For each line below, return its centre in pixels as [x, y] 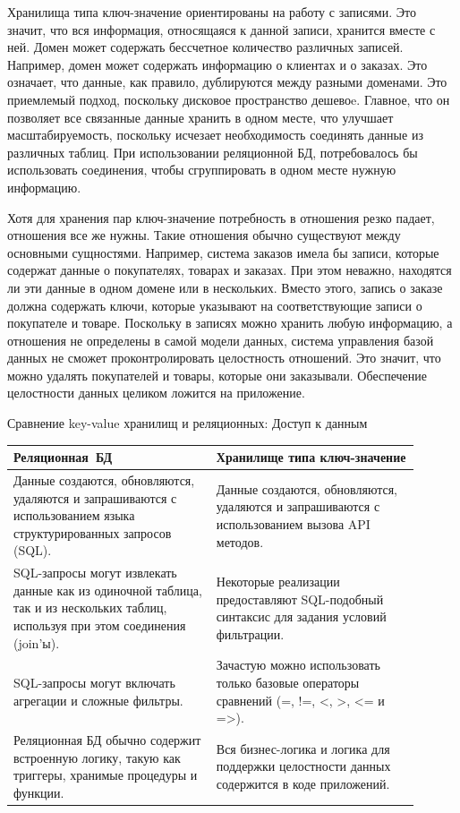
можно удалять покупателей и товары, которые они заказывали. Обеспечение [217, 375]
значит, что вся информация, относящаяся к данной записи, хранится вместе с [221, 29]
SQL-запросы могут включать [94, 683]
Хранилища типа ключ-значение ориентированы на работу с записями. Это [212, 12]
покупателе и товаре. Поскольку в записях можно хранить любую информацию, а [230, 323]
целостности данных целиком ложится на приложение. [156, 393]
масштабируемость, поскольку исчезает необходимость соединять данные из [215, 135]
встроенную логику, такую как [97, 757]
